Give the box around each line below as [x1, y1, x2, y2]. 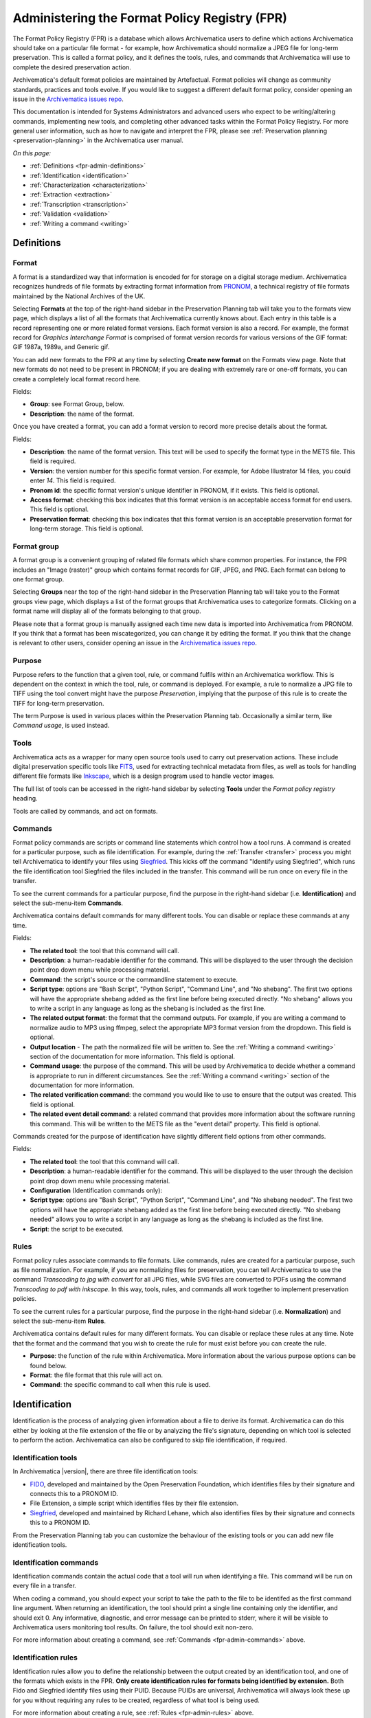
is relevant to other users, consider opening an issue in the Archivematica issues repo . [12, 639, 257, 647]
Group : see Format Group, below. [30, 400, 125, 408]
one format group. [12, 575, 65, 583]
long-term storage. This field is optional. [30, 524, 144, 533]
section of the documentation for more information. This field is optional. [30, 1052, 236, 1060]
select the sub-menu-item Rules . [12, 1317, 106, 1326]
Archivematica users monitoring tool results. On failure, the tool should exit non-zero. [12, 1623, 254, 1631]
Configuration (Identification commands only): [30, 1186, 163, 1194]
